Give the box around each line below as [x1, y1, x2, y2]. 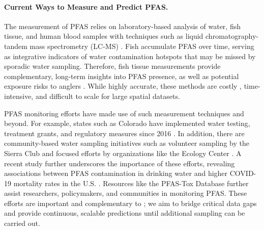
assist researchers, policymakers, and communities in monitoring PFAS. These [4, 188, 247, 198]
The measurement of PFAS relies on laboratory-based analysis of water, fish [4, 20, 241, 31]
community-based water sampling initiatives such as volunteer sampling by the [4, 138, 249, 148]
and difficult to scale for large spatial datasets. [35, 90, 180, 101]
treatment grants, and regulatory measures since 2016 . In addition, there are [4, 127, 245, 138]
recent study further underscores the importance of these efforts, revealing [4, 158, 235, 168]
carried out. [4, 218, 40, 228]
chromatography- [206, 31, 258, 41]
